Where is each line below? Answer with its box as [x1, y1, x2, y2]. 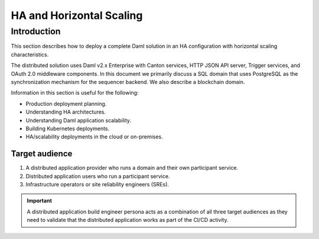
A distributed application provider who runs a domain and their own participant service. [25, 164, 239, 172]
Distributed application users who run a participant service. [25, 172, 170, 180]
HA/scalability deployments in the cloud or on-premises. [25, 133, 163, 140]
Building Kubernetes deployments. [25, 125, 110, 132]
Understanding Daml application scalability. [25, 117, 132, 124]
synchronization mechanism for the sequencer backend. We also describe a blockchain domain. [11, 78, 245, 85]
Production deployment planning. [25, 100, 107, 107]
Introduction [11, 26, 61, 37]
